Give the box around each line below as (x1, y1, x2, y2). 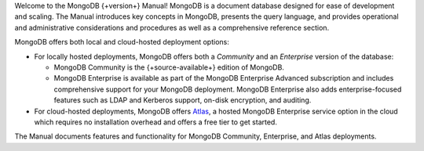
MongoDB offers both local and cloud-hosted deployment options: (14, 38, 229, 47)
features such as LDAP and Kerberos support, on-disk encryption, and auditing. (53, 95, 312, 105)
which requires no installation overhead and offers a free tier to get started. (34, 117, 278, 127)
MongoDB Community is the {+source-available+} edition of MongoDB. (53, 63, 284, 72)
